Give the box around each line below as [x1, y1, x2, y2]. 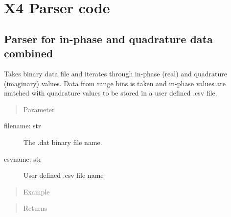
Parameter [23, 104, 55, 114]
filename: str [4, 121, 41, 131]
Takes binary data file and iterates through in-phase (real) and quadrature [4, 68, 227, 78]
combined [4, 46, 53, 61]
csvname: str [4, 153, 42, 164]
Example [23, 186, 50, 196]
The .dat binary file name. [23, 137, 102, 147]
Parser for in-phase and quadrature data [4, 31, 213, 46]
